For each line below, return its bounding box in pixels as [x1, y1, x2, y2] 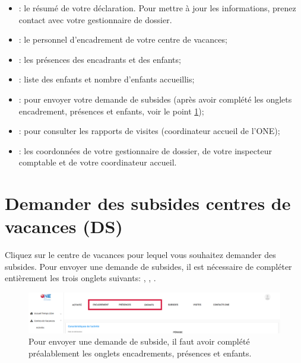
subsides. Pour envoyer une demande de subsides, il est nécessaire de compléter [5, 260, 292, 272]
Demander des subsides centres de [5, 191, 291, 215]
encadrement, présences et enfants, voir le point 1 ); [18, 104, 204, 117]
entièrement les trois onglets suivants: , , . [5, 272, 156, 284]
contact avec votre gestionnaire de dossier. [18, 13, 172, 26]
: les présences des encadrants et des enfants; [18, 53, 181, 65]
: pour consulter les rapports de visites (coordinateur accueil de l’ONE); [18, 125, 280, 137]
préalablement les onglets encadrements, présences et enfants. [28, 346, 252, 359]
